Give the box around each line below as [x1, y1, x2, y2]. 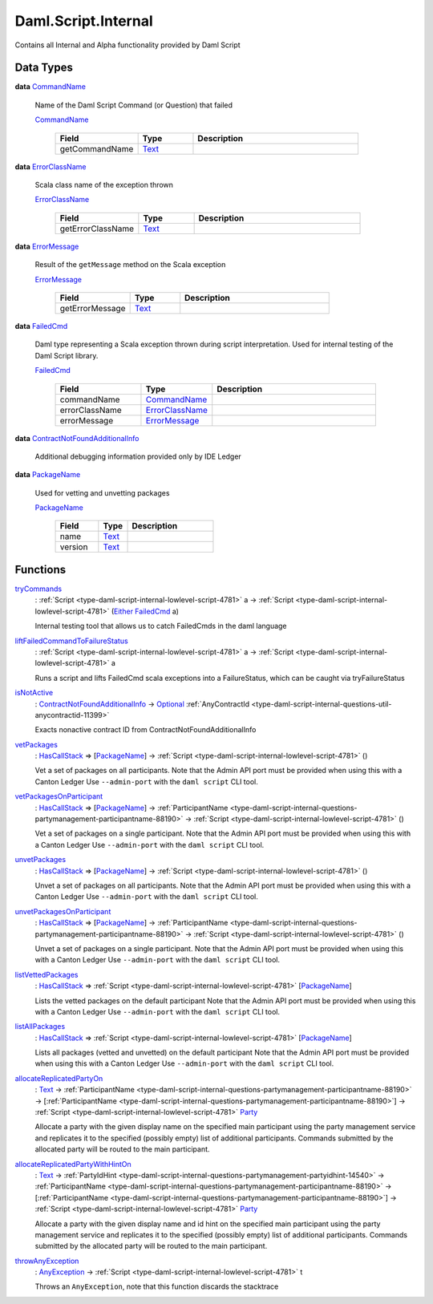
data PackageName [14, 470, 81, 480]
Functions [14, 562, 67, 577]
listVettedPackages [14, 970, 79, 979]
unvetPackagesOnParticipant [14, 906, 111, 916]
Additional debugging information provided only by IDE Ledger [34, 452, 242, 461]
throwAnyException [14, 1256, 79, 1266]
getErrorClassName [59, 223, 135, 234]
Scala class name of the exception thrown [34, 180, 174, 190]
